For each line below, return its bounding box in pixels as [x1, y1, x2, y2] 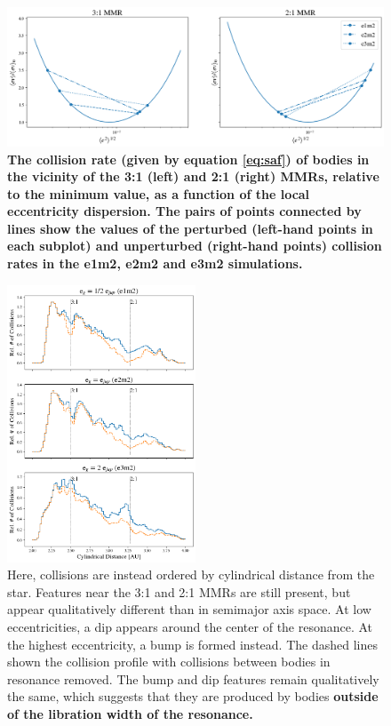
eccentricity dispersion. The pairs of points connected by [7, 202, 362, 220]
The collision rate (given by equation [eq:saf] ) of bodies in [7, 149, 370, 168]
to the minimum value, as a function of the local [7, 184, 310, 203]
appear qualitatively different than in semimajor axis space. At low [7, 600, 371, 618]
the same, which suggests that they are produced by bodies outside [7, 687, 379, 706]
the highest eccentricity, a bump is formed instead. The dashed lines [7, 634, 378, 653]
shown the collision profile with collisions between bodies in [7, 652, 331, 671]
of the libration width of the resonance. [7, 704, 253, 722]
